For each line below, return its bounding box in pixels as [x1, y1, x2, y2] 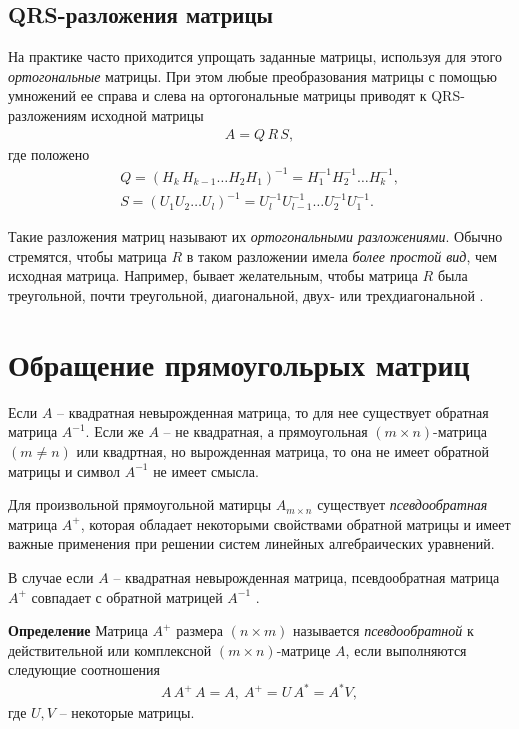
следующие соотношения [8, 659, 161, 680]
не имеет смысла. [153, 460, 259, 481]
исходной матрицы [91, 104, 204, 125]
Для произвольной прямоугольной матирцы [8, 494, 272, 515]
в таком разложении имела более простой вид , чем [186, 245, 498, 266]
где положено [8, 143, 90, 164]
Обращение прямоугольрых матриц [8, 343, 470, 384]
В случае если [8, 566, 94, 587]
